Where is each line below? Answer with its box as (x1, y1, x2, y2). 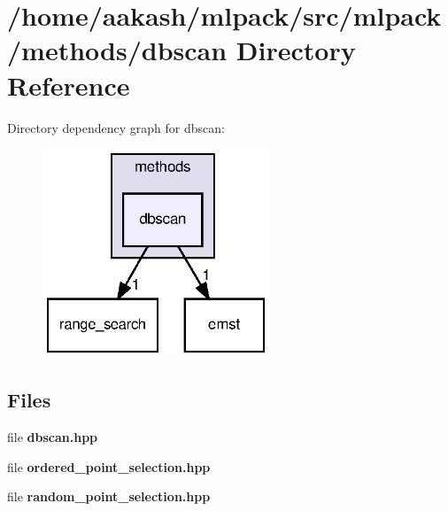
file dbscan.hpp (7, 428, 98, 446)
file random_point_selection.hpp (7, 487, 211, 506)
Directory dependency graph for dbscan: (7, 118, 225, 136)
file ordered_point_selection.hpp (7, 457, 211, 476)
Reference (7, 66, 130, 103)
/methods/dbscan (7, 32, 228, 68)
